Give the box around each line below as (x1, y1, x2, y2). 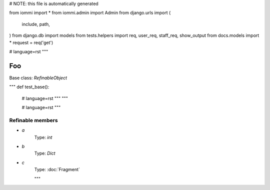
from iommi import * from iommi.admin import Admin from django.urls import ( (9, 10, 171, 16)
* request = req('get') (9, 39, 53, 45)
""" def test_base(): (9, 84, 49, 90)
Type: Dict (34, 150, 55, 157)
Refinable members (9, 117, 58, 124)
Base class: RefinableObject (9, 75, 67, 81)
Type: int (34, 134, 52, 140)
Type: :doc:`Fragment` (34, 167, 80, 173)
